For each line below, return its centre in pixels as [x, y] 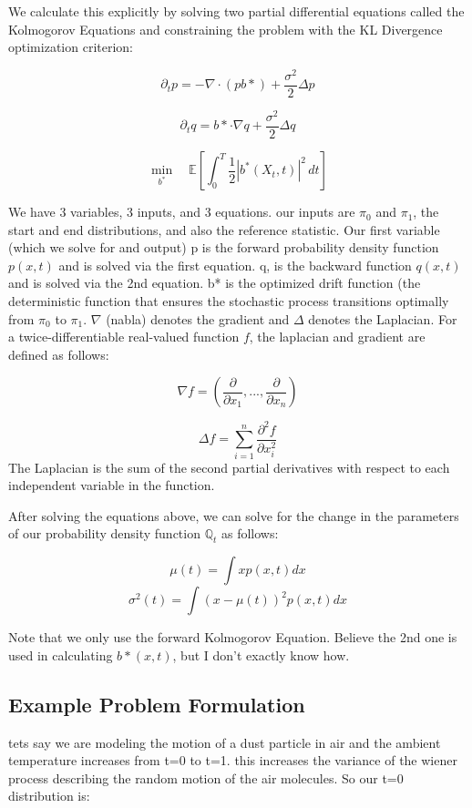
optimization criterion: [71, 47]
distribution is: [49, 796]
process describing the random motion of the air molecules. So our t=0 [206, 777]
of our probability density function [104, 533]
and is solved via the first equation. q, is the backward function [235, 265]
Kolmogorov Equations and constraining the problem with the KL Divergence [226, 29]
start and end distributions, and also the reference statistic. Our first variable [224, 229]
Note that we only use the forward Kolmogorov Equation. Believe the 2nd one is [233, 637]
